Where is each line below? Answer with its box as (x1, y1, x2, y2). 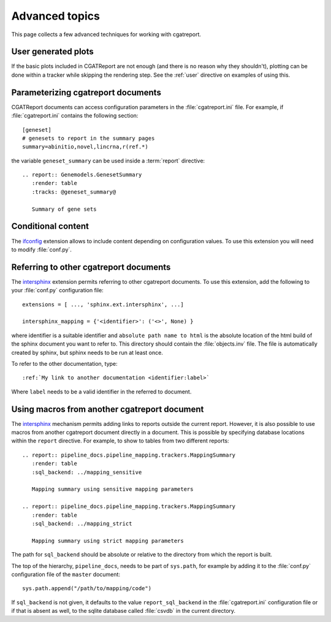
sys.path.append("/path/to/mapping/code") (22, 585, 152, 592)
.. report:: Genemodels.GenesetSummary (22, 172, 142, 178)
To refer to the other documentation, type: (11, 360, 118, 367)
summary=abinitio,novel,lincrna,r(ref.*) (22, 143, 148, 150)
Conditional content (11, 221, 89, 232)
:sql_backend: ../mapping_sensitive (31, 469, 142, 476)
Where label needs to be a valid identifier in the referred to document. (11, 388, 192, 395)
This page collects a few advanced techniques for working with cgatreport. (11, 31, 202, 38)
